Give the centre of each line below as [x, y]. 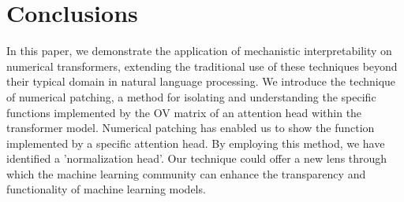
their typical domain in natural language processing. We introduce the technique [201, 81]
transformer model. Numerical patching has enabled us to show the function [191, 128]
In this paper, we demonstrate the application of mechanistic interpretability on [199, 51]
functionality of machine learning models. [106, 189]
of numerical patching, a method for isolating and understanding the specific [191, 96]
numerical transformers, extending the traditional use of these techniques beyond [202, 66]
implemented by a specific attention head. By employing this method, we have [196, 143]
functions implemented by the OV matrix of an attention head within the [184, 112]
